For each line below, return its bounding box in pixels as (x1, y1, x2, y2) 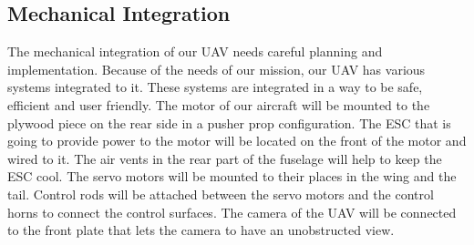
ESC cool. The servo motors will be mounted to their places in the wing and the (7, 167, 457, 186)
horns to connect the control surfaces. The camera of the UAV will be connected (7, 202, 457, 221)
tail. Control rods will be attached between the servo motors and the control (7, 184, 434, 203)
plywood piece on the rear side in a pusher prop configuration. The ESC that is (7, 113, 451, 132)
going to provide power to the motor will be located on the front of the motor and (7, 131, 467, 150)
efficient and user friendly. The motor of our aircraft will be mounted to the (7, 95, 430, 114)
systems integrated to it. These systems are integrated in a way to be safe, (7, 77, 423, 97)
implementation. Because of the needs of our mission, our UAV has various (7, 59, 426, 78)
